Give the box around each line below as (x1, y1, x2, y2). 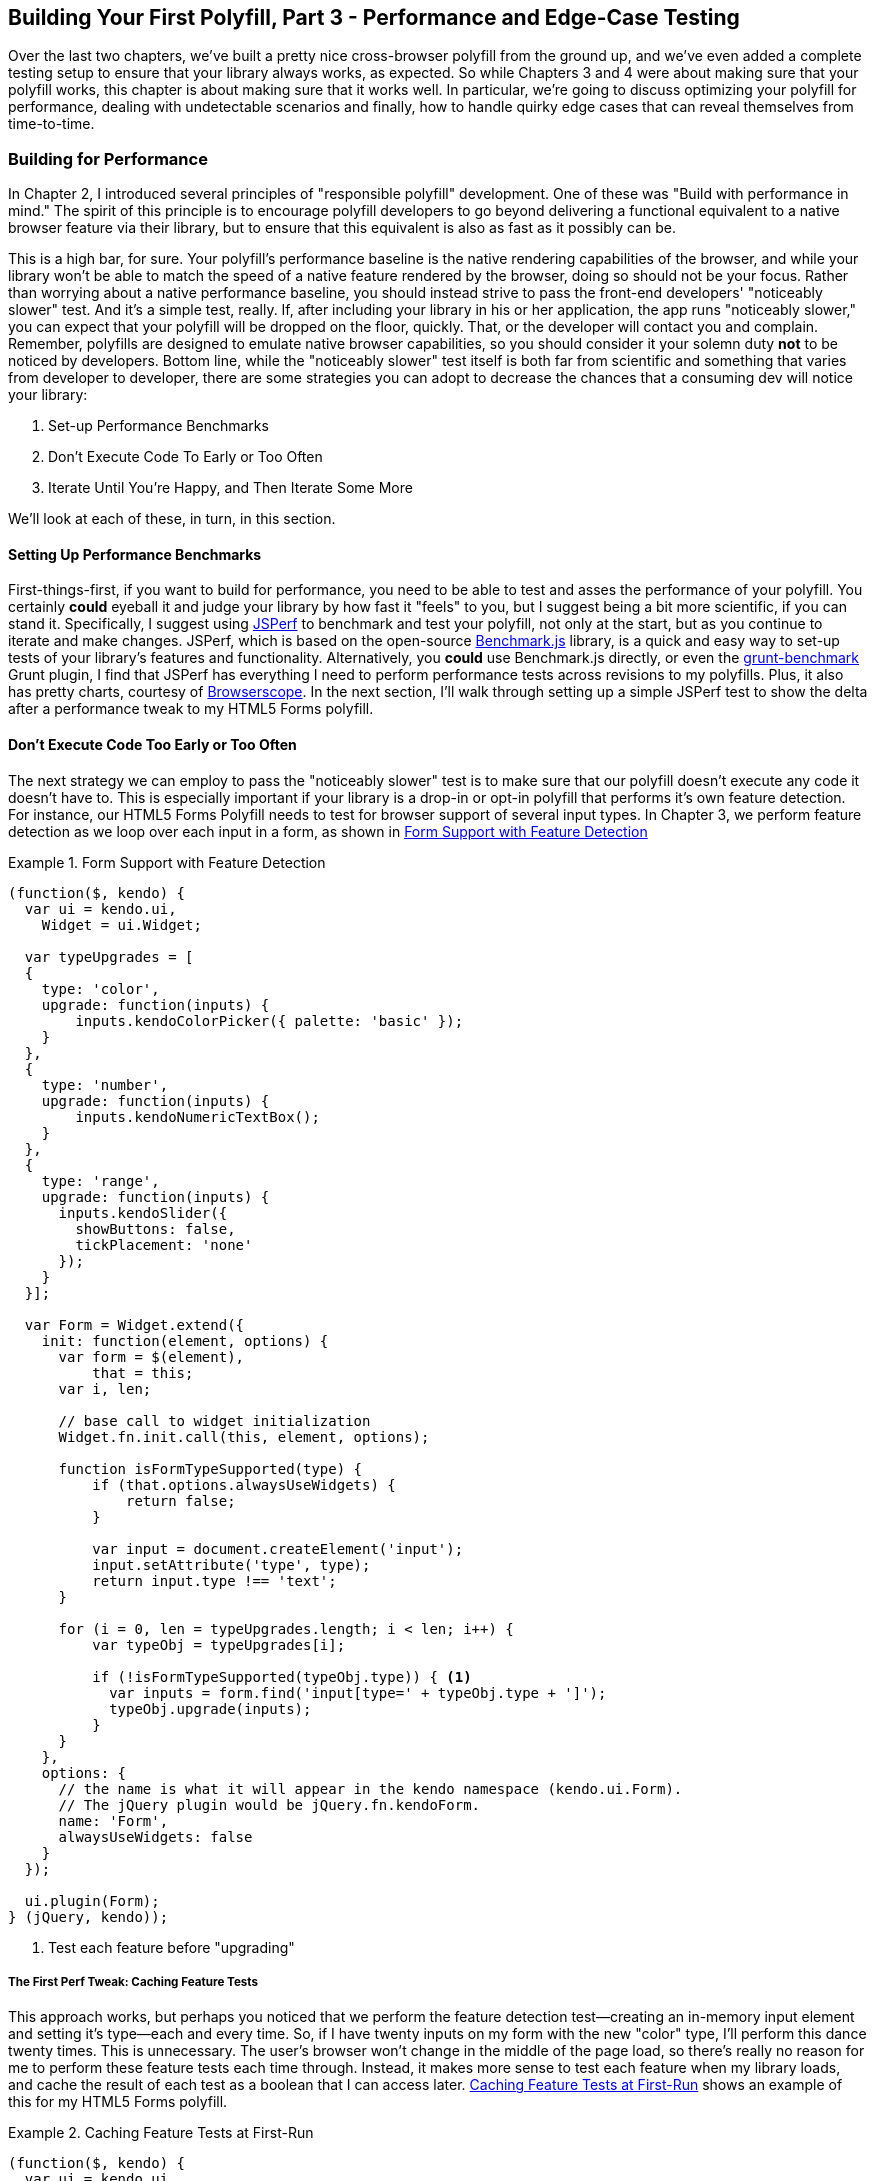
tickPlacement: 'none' (75, 1236, 253, 1253)
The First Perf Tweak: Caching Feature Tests (8, 1975, 258, 1989)
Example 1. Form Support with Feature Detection (8, 853, 326, 871)
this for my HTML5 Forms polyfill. (8, 2093, 228, 2111)
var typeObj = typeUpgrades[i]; (92, 1636, 346, 1653)
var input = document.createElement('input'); (92, 1540, 464, 1557)
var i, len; (58, 1380, 152, 1397)
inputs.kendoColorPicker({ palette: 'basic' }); (75, 1012, 464, 1029)
